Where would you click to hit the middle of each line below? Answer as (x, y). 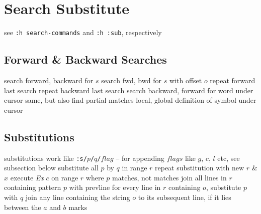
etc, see (229, 158)
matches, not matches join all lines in (169, 177)
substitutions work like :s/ (46, 158)
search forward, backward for (49, 80)
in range (135, 168)
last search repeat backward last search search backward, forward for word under (129, 90)
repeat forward (233, 80)
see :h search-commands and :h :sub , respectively (83, 32)
